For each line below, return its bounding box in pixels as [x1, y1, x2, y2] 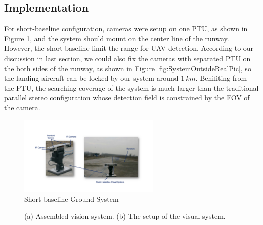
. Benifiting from [195, 73, 247, 83]
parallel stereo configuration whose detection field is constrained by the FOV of [4, 92, 250, 103]
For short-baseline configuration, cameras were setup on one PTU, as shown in [4, 23, 248, 34]
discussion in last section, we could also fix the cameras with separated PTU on [4, 52, 251, 63]
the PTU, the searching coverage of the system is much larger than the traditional [4, 82, 259, 93]
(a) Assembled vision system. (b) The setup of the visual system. [24, 210, 226, 221]
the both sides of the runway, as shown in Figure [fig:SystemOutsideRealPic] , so [4, 63, 251, 73]
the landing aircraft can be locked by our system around [4, 73, 179, 83]
